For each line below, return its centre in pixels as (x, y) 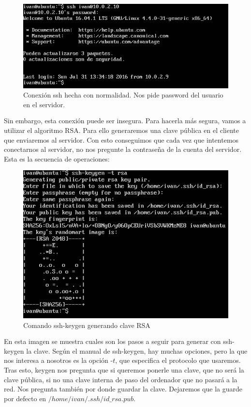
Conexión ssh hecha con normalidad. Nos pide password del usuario (123, 95)
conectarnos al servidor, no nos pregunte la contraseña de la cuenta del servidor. (123, 149)
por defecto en (25, 398)
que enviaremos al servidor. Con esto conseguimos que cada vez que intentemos (121, 139)
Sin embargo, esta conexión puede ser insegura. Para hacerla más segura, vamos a (125, 121)
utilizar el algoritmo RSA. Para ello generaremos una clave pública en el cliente (121, 130)
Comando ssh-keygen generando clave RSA (87, 325)
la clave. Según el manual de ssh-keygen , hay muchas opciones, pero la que (137, 350)
